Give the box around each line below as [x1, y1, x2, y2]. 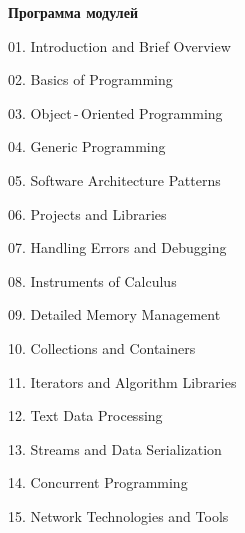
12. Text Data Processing [8, 405, 163, 426]
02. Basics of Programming [8, 69, 173, 90]
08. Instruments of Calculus [8, 270, 177, 291]
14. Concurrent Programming [8, 472, 188, 493]
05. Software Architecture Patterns [8, 169, 221, 190]
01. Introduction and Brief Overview [8, 35, 231, 56]
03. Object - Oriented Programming [8, 102, 223, 123]
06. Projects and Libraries [8, 203, 167, 224]
